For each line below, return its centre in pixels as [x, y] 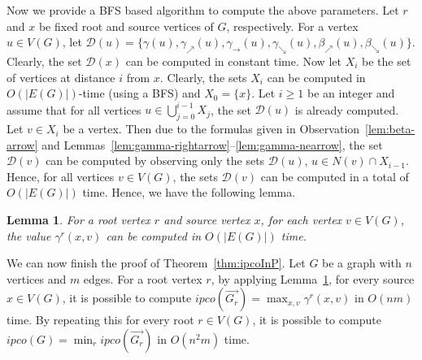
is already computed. [347, 109]
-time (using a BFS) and [139, 93]
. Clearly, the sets [203, 77]
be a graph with [362, 263]
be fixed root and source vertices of [126, 26]
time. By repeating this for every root [100, 320]
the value [29, 235]
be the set [387, 61]
